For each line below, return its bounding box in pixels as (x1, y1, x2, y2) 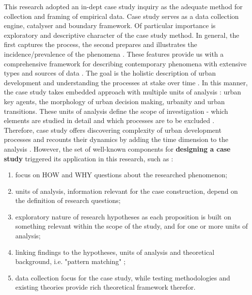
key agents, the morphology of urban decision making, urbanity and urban (4, 96, 225, 106)
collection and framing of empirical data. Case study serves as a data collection (4, 11, 239, 21)
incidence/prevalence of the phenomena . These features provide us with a (4, 48, 224, 59)
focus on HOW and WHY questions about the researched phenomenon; (15, 170, 227, 180)
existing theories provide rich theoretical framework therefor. (15, 282, 196, 292)
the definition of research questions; (15, 195, 121, 205)
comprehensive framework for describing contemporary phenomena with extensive (4, 58, 247, 68)
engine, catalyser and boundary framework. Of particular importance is (4, 20, 216, 31)
